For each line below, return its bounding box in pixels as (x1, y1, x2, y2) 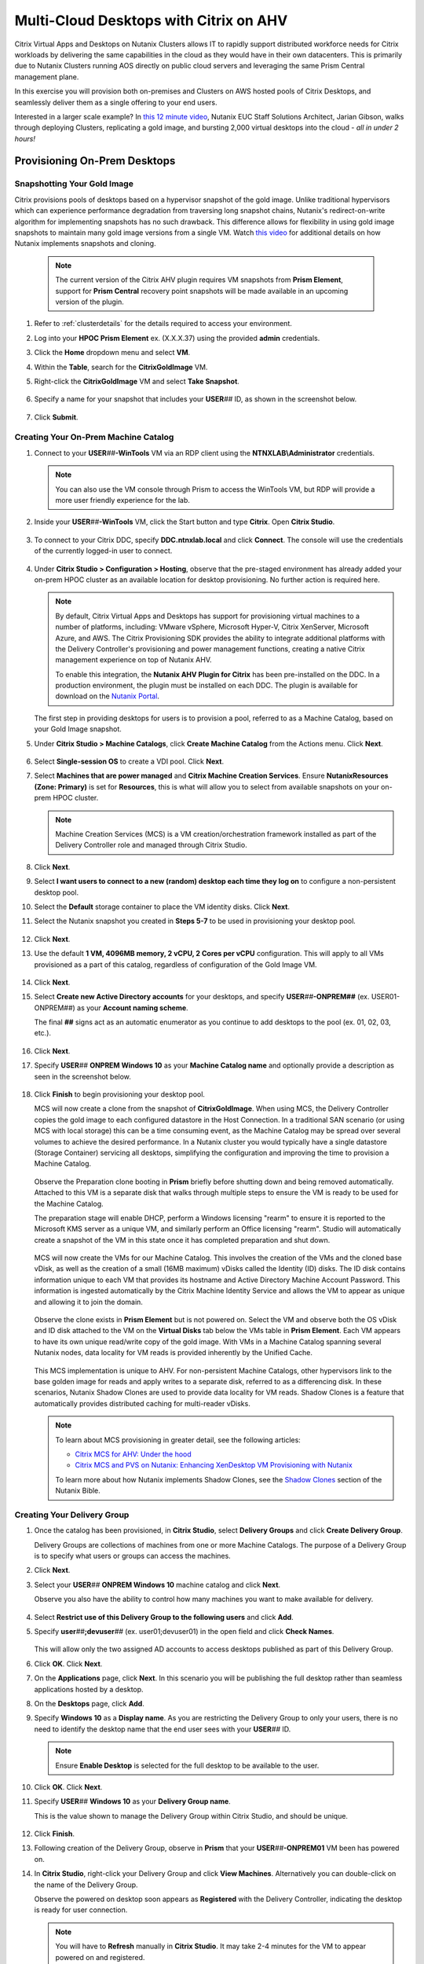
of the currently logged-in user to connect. (34, 546, 173, 555)
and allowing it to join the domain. (34, 1297, 143, 1306)
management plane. (14, 71, 79, 82)
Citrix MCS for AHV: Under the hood (75, 1449, 192, 1459)
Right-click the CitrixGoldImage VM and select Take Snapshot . (34, 376, 239, 386)
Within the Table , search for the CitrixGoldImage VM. (34, 362, 208, 372)
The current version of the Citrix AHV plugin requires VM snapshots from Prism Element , (55, 275, 343, 284)
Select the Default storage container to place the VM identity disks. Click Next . (34, 902, 291, 911)
